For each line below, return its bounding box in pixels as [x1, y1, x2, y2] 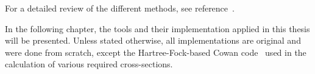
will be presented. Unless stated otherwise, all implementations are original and [5, 34, 301, 47]
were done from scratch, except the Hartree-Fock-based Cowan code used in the [5, 45, 306, 58]
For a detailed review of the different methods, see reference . [5, 2, 235, 14]
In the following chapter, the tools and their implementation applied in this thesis [5, 22, 310, 35]
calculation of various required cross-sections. [5, 58, 173, 70]
